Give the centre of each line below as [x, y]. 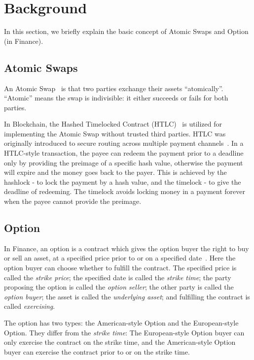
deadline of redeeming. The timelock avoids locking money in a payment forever [125, 191]
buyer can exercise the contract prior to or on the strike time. [97, 351]
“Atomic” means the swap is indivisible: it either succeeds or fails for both [116, 98]
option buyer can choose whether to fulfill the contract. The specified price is [120, 268]
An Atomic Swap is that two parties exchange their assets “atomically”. [114, 88]
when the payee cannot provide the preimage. [73, 201]
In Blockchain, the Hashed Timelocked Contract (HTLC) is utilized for [113, 124]
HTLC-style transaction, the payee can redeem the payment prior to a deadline [124, 153]
